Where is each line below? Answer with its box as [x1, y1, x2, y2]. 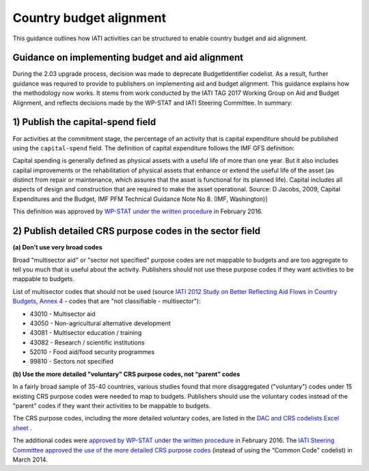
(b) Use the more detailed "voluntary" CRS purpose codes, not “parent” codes [12, 370, 241, 378]
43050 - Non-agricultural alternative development [29, 319, 171, 327]
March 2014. [12, 455, 48, 463]
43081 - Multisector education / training [29, 329, 142, 337]
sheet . [12, 424, 32, 432]
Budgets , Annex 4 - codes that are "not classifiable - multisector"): [12, 297, 201, 306]
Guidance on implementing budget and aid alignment [12, 52, 244, 64]
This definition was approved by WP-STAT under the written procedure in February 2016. [12, 207, 263, 215]
